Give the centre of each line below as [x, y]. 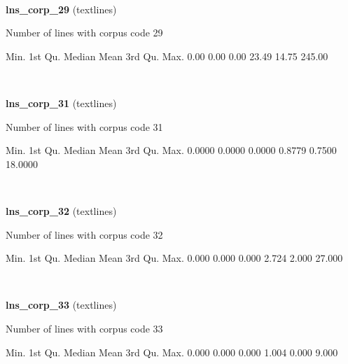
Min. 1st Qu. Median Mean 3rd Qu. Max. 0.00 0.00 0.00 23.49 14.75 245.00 [167, 56]
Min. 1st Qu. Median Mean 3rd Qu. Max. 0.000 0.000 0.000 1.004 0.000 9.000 [172, 352]
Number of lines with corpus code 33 [84, 328]
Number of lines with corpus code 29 [84, 33]
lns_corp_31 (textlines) [61, 103]
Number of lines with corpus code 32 [84, 234]
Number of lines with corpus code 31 [84, 126]
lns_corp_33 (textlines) [61, 305]
